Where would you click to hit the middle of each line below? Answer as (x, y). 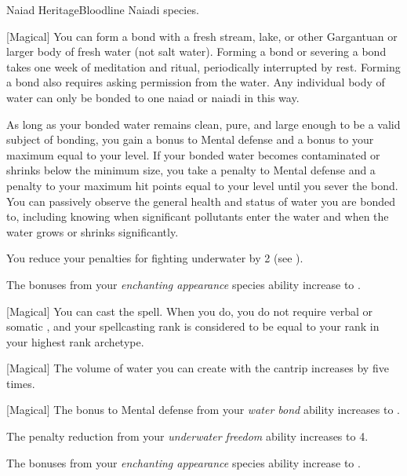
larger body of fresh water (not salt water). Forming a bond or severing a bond (196, 51)
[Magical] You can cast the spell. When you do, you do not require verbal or (189, 311)
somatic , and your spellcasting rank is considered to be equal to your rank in (193, 326)
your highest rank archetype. (75, 341)
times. (21, 383)
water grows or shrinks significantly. (93, 231)
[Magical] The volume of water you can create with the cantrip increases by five (198, 368)
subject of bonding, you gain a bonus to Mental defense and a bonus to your (190, 139)
